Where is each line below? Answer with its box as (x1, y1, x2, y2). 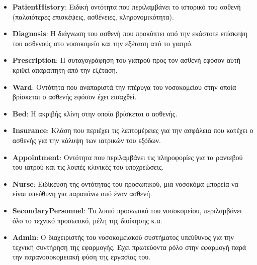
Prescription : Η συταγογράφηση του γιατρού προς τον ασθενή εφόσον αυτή (12, 55, 240, 65)
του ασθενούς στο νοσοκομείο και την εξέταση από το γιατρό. (12, 38, 193, 48)
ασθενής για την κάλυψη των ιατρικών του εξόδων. (12, 135, 161, 145)
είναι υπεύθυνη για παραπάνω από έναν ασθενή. (12, 188, 152, 199)
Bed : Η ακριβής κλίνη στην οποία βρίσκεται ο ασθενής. (12, 108, 178, 118)
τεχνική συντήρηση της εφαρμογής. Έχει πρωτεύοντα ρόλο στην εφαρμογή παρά (12, 241, 246, 252)
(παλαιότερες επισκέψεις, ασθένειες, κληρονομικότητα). (12, 11, 174, 22)
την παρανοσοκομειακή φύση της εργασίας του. (12, 251, 150, 262)
